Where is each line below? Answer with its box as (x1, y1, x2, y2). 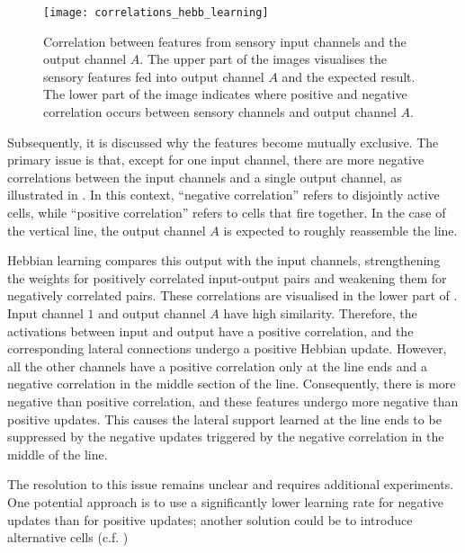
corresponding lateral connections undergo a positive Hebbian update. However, (7, 339, 447, 358)
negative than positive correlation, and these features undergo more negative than (7, 391, 459, 410)
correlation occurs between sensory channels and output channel (43, 103, 397, 121)
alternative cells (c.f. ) (7, 528, 129, 547)
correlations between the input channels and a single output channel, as (7, 167, 402, 186)
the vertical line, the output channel (7, 220, 206, 239)
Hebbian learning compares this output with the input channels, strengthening (7, 251, 441, 270)
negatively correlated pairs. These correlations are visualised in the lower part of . (7, 286, 458, 305)
